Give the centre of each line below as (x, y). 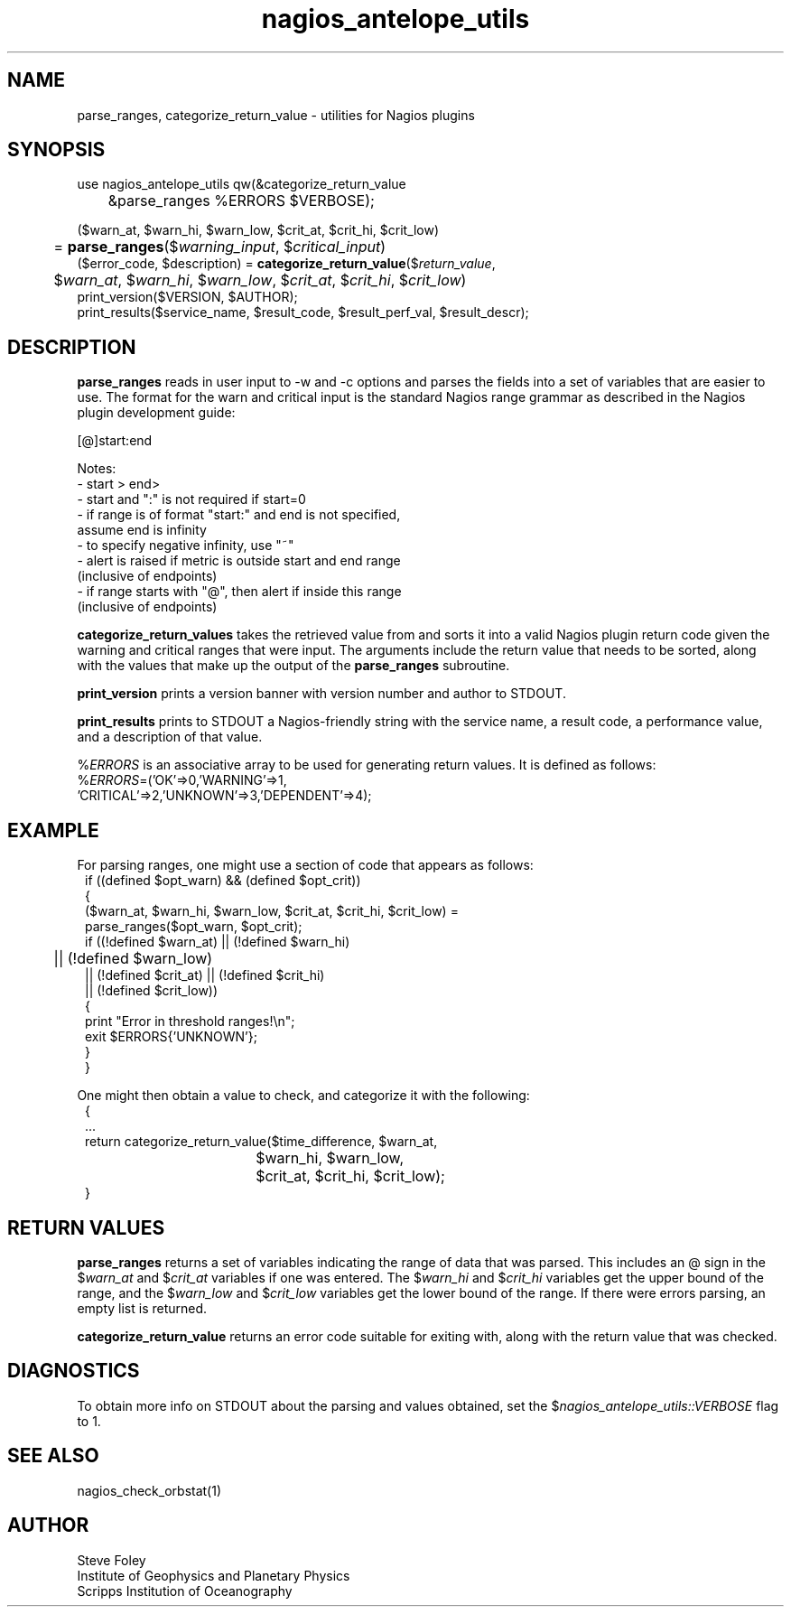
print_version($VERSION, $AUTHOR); (187, 297)
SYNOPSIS (56, 150)
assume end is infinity (142, 530)
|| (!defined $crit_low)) (152, 991)
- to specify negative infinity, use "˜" (186, 546)
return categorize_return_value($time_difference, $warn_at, (261, 1142)
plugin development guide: (156, 413)
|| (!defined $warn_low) (133, 959)
